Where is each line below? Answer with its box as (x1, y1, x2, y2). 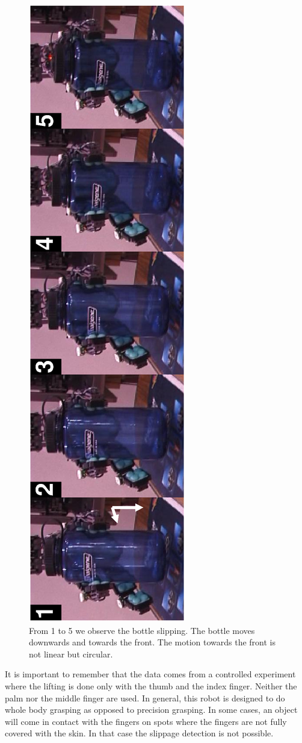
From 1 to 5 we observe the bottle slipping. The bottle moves (29, 624, 255, 636)
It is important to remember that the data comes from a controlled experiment (5, 668, 296, 680)
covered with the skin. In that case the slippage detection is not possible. (5, 727, 274, 739)
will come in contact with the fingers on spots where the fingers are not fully (5, 715, 287, 727)
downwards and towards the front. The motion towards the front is (29, 636, 276, 648)
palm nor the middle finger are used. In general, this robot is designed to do (5, 691, 285, 704)
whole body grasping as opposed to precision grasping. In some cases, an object (5, 703, 298, 716)
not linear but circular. (29, 647, 113, 660)
